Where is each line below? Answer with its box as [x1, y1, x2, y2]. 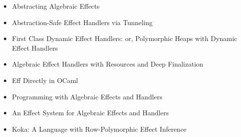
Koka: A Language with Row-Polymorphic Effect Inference [12, 123, 187, 134]
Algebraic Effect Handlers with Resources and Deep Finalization [12, 59, 204, 69]
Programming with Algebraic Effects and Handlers [12, 91, 162, 101]
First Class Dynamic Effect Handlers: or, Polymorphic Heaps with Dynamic [12, 33, 238, 43]
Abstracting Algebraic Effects [12, 1, 100, 11]
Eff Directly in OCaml [12, 75, 78, 85]
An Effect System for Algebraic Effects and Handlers [12, 108, 169, 118]
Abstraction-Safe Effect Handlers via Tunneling [12, 17, 153, 27]
